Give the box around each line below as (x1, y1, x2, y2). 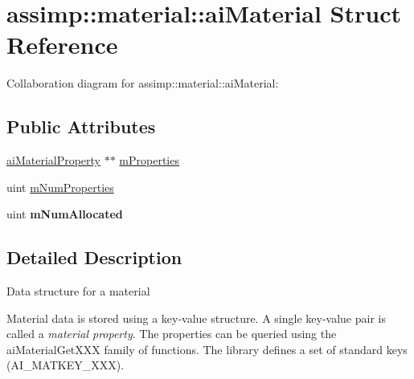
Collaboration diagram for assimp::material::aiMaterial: (6, 75, 279, 92)
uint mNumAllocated (6, 206, 123, 222)
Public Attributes (6, 114, 156, 139)
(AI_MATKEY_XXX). (6, 357, 125, 373)
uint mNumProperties (6, 178, 114, 195)
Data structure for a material (6, 283, 150, 300)
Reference (6, 28, 118, 61)
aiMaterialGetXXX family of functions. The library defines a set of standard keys (6, 340, 408, 357)
